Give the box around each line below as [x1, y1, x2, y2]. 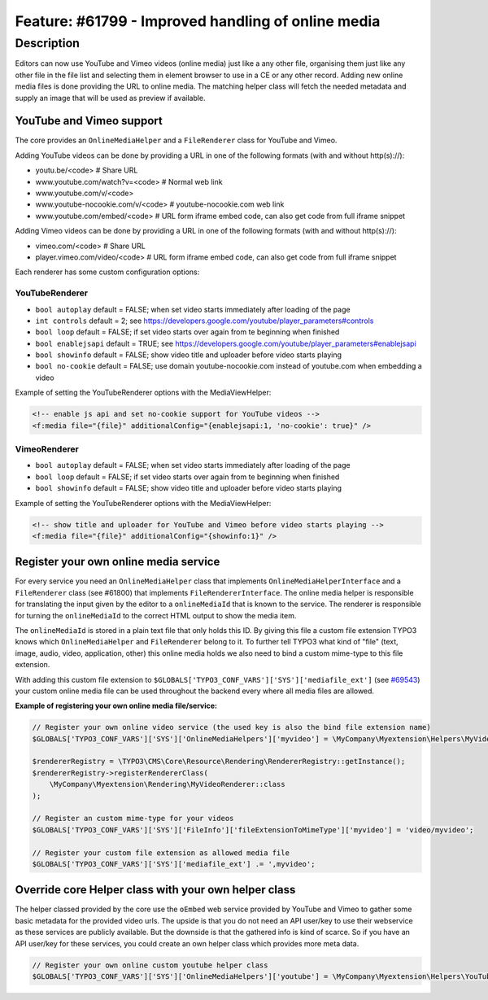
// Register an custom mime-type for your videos [32, 814, 234, 823]
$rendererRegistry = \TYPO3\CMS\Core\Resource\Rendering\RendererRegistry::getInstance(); [32, 757, 406, 766]
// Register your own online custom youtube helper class [32, 960, 268, 970]
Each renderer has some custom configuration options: [15, 267, 200, 277]
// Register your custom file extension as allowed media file [32, 848, 290, 858]
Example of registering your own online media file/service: [15, 701, 218, 711]
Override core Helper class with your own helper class [15, 883, 296, 897]
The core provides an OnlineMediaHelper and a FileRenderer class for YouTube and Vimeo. [15, 135, 338, 146]
